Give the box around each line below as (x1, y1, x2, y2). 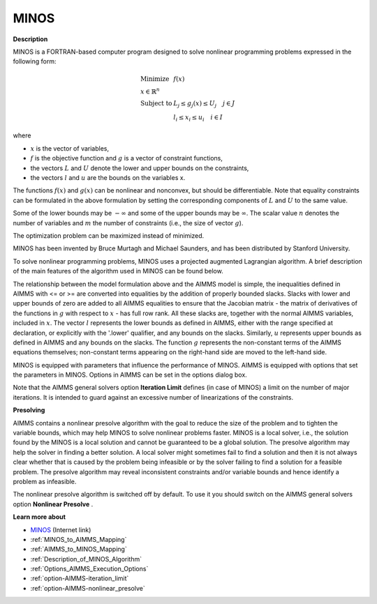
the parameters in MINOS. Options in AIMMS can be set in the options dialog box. (13, 370, 247, 379)
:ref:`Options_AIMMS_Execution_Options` (30, 565, 149, 573)
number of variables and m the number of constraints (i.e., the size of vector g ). (13, 218, 244, 227)
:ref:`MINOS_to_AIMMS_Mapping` (30, 535, 127, 543)
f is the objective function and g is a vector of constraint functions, (30, 154, 223, 163)
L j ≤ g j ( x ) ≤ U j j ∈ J (173, 100, 235, 109)
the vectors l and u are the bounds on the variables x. (30, 174, 186, 182)
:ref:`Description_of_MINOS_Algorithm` (30, 554, 142, 563)
